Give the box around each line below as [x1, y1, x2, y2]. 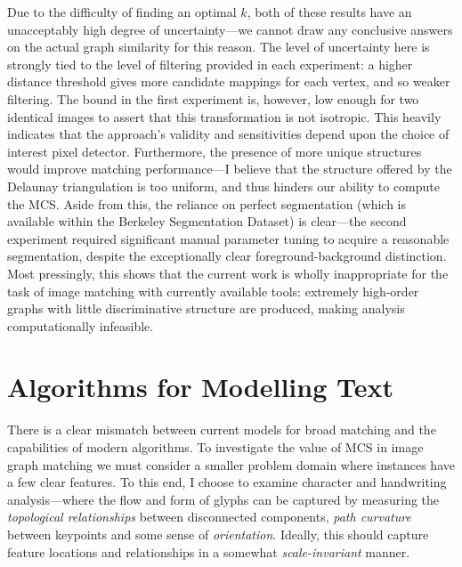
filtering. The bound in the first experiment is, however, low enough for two [7, 89, 419, 108]
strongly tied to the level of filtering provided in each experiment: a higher [7, 54, 413, 73]
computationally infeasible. [7, 316, 154, 335]
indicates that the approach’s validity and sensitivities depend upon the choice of [7, 125, 450, 143]
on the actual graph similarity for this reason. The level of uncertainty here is [7, 37, 430, 56]
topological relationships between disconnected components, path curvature [7, 507, 411, 526]
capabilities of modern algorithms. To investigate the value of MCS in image [7, 438, 424, 456]
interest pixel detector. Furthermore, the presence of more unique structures [7, 142, 422, 160]
